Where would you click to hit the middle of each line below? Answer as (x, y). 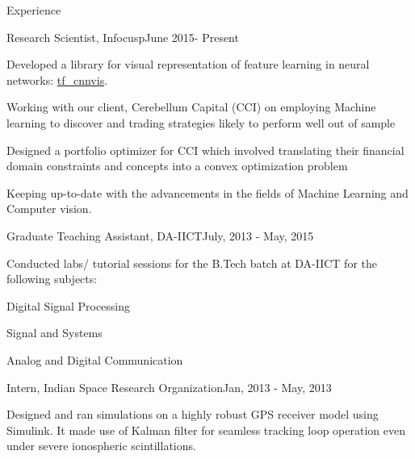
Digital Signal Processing (69, 305)
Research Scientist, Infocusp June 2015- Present (123, 37)
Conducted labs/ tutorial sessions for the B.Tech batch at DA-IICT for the (192, 263)
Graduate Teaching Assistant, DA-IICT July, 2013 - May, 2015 (160, 235)
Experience (34, 10)
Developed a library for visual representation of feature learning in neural (188, 64)
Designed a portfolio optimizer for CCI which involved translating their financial (205, 150)
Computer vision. (49, 209)
